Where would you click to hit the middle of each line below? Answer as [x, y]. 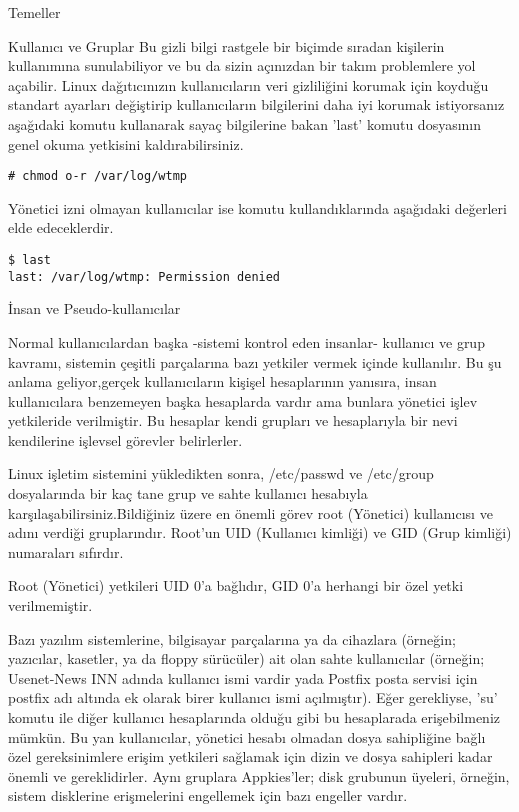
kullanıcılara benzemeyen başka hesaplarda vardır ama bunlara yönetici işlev [243, 400]
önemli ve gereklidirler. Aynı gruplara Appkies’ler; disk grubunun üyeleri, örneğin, [259, 775]
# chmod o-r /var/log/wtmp [97, 176]
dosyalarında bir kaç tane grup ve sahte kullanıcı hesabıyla [188, 493]
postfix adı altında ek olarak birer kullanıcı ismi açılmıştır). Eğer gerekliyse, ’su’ [253, 697]
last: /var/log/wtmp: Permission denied [144, 276]
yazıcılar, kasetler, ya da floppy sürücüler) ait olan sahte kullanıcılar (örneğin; [246, 658]
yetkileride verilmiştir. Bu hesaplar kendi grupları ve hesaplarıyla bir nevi [233, 420]
